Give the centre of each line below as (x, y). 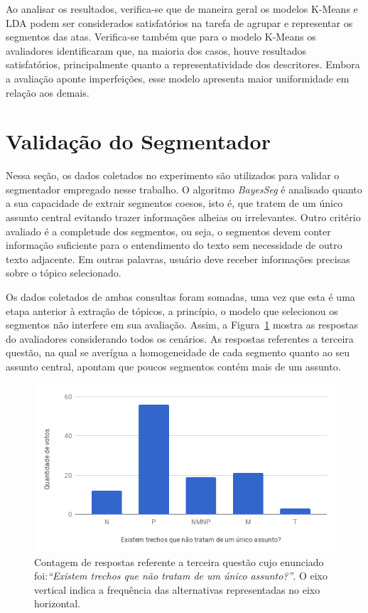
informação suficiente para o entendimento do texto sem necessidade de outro (174, 245)
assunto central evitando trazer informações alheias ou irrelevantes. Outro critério (183, 217)
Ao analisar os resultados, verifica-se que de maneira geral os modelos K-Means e (182, 9)
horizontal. (58, 603)
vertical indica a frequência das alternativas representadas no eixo (177, 589)
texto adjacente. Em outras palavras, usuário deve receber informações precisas (178, 258)
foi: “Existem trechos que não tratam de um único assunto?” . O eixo (181, 576)
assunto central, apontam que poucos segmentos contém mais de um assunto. (173, 366)
